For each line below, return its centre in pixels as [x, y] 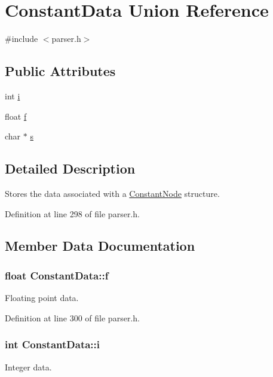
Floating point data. [42, 298]
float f [16, 116]
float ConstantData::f [57, 275]
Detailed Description [70, 168]
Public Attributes [60, 71]
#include [22, 39]
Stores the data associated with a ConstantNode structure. [112, 193]
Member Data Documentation [100, 246]
